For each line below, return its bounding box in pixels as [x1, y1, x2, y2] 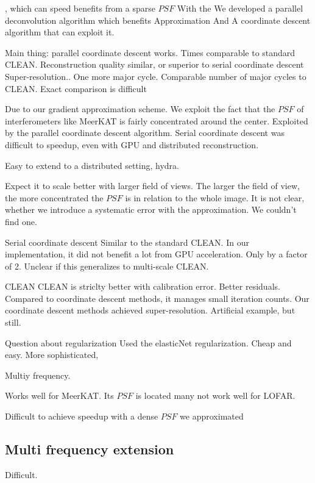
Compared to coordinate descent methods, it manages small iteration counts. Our [5, 292, 310, 304]
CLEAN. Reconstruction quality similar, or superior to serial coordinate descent [5, 58, 304, 71]
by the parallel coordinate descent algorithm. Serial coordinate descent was [5, 126, 285, 139]
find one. [5, 215, 37, 227]
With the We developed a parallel [177, 2, 303, 14]
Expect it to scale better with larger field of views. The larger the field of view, [5, 179, 300, 192]
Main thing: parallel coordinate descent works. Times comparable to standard [5, 46, 296, 59]
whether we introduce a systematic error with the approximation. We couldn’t [5, 203, 297, 216]
